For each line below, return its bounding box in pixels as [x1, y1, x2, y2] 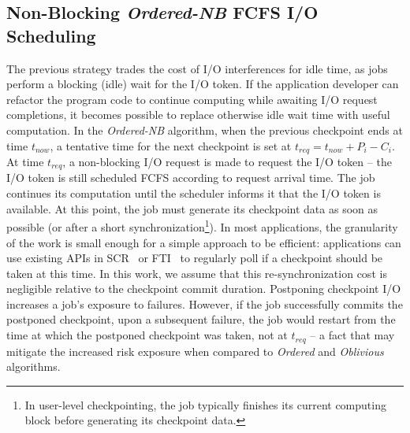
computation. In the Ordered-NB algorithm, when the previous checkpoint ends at [6, 121, 403, 138]
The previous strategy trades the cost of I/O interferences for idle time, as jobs [6, 60, 388, 76]
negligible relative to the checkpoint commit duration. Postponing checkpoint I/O [6, 280, 401, 297]
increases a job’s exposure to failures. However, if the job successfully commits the [6, 295, 403, 312]
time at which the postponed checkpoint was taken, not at [6, 327, 288, 343]
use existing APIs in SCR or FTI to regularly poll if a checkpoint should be [6, 250, 383, 266]
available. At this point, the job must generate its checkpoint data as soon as [6, 200, 378, 216]
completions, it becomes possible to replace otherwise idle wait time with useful [6, 106, 390, 123]
